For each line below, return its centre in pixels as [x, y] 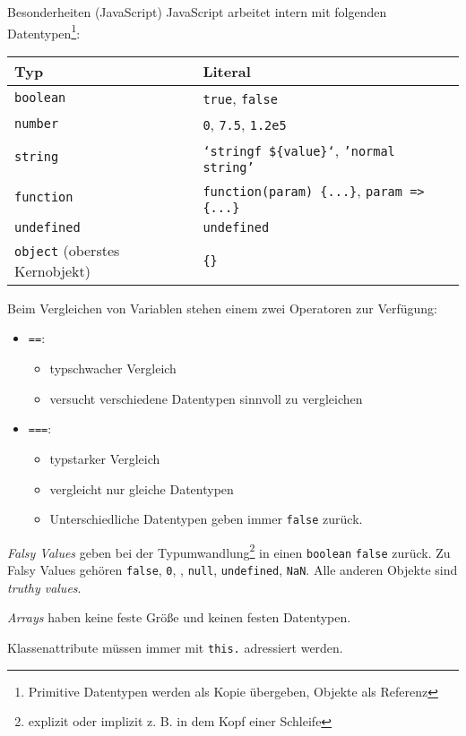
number [37, 124]
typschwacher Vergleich [113, 368]
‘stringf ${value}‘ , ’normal [299, 150]
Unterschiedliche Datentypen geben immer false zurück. [206, 519]
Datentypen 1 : [44, 31]
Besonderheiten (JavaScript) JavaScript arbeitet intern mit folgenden [197, 12]
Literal [227, 71]
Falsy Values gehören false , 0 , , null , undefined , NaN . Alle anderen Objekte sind [233, 570]
